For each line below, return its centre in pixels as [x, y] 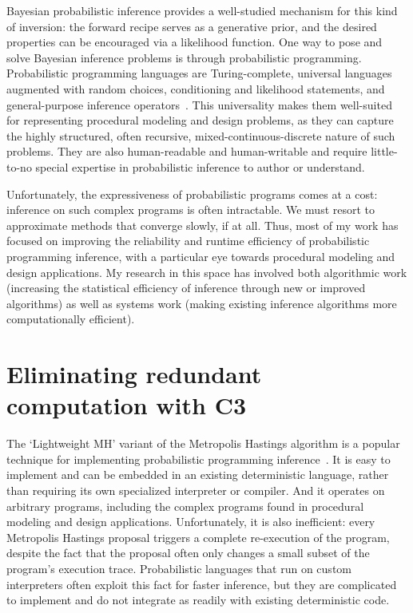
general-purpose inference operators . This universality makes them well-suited [199, 104]
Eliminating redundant [134, 374]
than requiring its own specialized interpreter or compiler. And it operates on [196, 490]
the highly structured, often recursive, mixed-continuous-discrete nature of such [201, 135]
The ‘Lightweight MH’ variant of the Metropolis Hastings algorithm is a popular [203, 443]
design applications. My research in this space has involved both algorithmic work [207, 272]
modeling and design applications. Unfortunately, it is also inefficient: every [191, 522]
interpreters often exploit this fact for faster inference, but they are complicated [202, 584]
